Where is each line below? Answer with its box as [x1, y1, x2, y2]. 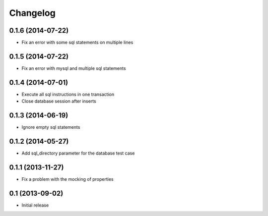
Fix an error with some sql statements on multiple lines [21, 40, 134, 46]
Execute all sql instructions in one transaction [21, 91, 114, 97]
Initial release [21, 202, 49, 208]
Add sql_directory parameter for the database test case [21, 150, 135, 156]
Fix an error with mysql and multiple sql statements [21, 65, 126, 71]
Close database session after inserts [21, 98, 96, 104]
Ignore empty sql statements [21, 124, 80, 130]
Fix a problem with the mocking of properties [21, 176, 114, 182]
